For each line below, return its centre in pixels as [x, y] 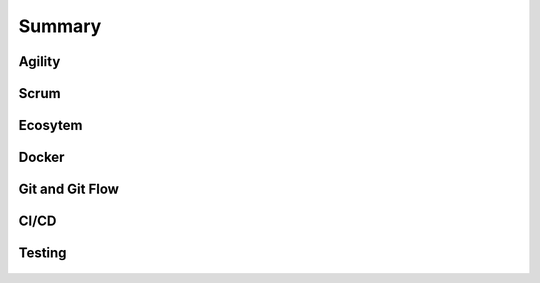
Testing [42, 253]
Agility [39, 61]
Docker [41, 157]
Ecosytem [50, 125]
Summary [60, 26]
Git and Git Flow [69, 189]
